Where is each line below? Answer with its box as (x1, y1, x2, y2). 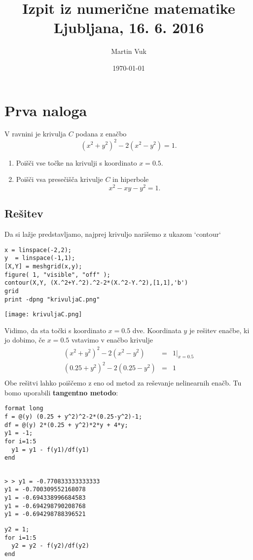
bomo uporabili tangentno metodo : (4, 387, 118, 397)
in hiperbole (112, 174, 149, 184)
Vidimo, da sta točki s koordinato (4, 325, 106, 335)
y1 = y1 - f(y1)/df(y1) (11, 446, 89, 453)
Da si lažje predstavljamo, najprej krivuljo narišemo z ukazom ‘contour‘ (4, 229, 221, 239)
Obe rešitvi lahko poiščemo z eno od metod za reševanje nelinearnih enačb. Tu (4, 378, 242, 388)
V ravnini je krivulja (4, 129, 66, 139)
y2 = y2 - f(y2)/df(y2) (11, 542, 89, 550)
